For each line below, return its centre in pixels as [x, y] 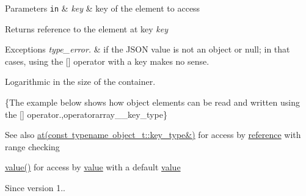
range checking [32, 146]
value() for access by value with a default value [93, 167]
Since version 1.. [35, 187]
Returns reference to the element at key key [86, 28]
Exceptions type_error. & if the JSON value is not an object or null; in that [148, 49]
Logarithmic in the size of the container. [80, 82]
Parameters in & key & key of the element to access [103, 8]
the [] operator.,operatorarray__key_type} [86, 114]
